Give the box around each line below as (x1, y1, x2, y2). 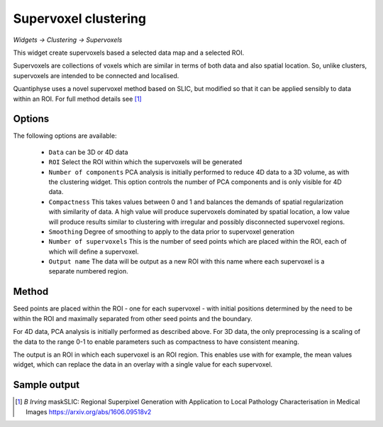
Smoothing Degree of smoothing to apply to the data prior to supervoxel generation (48, 227, 294, 236)
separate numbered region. (48, 267, 128, 276)
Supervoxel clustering (13, 11, 147, 26)
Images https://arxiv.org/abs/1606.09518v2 (26, 407, 152, 416)
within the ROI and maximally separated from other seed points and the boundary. (13, 314, 253, 323)
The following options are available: (13, 131, 117, 140)
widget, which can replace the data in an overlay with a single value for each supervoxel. (13, 360, 273, 369)
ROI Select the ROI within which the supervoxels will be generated (48, 158, 243, 166)
